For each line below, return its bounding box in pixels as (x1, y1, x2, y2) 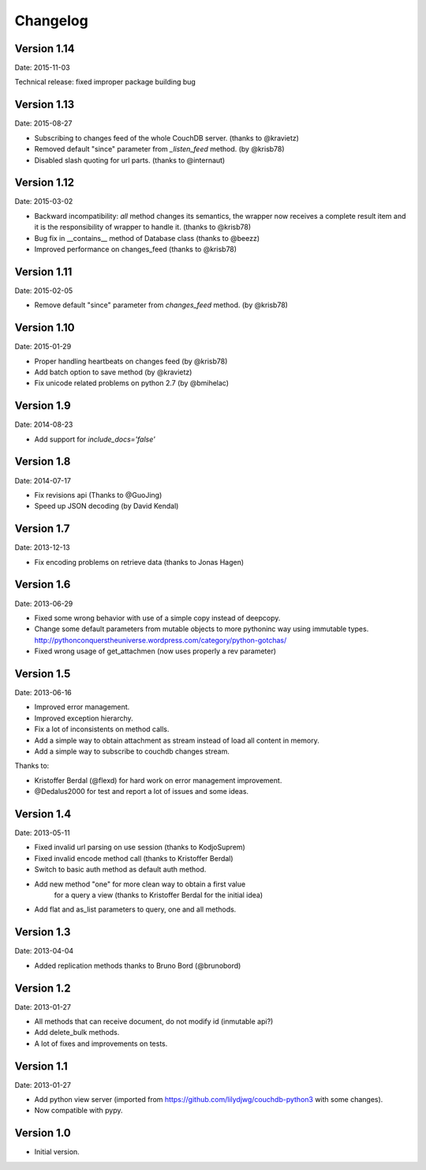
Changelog (14, 12, 88, 29)
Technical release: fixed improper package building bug (14, 77, 196, 87)
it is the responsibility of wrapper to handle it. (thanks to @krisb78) (34, 222, 252, 232)
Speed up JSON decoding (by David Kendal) (34, 502, 179, 511)
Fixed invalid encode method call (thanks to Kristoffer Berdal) (34, 853, 234, 863)
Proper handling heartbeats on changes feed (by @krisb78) (34, 356, 228, 366)
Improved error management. (34, 702, 130, 712)
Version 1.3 (14, 925, 71, 939)
